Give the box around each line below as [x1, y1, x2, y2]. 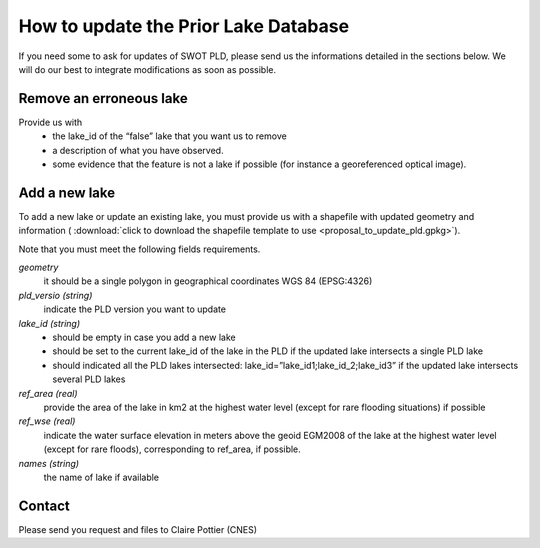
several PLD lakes [52, 373, 126, 385]
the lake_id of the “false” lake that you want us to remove [52, 130, 287, 142]
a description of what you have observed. [52, 144, 224, 156]
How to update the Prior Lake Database [18, 15, 350, 37]
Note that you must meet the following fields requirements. [18, 243, 261, 255]
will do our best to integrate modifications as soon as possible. [18, 63, 277, 75]
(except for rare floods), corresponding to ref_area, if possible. [43, 443, 302, 455]
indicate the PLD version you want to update [43, 303, 227, 315]
